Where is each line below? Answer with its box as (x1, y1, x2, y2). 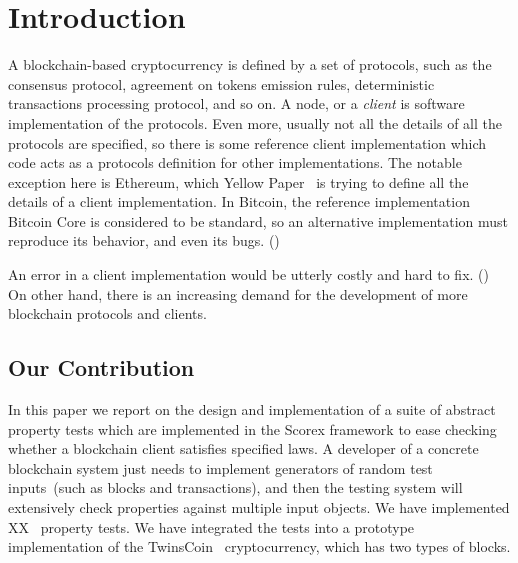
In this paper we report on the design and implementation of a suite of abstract (8, 399, 496, 420)
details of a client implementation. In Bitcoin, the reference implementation (8, 191, 470, 212)
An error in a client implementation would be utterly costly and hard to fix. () (8, 264, 489, 285)
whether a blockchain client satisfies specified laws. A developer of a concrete (8, 438, 479, 459)
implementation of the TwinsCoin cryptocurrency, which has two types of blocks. (8, 536, 511, 557)
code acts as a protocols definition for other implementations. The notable (8, 152, 462, 173)
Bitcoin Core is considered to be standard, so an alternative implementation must (8, 210, 509, 231)
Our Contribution (8, 352, 195, 383)
